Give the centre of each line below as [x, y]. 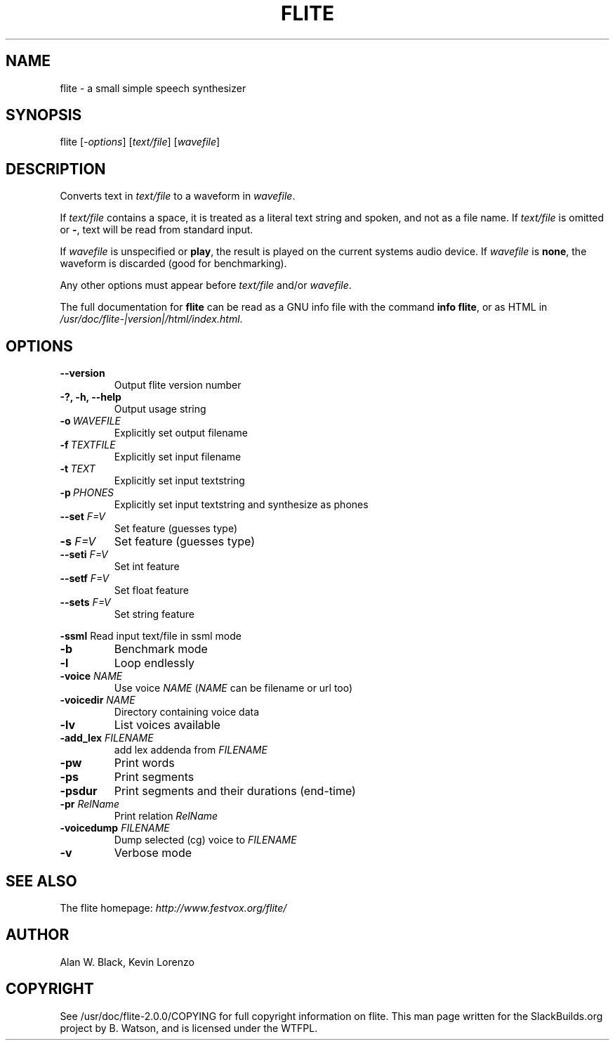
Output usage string [160, 409]
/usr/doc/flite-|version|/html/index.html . [151, 319]
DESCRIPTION [56, 169]
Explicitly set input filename [178, 457]
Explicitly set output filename [181, 433]
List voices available [167, 725]
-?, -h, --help [91, 397]
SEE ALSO [41, 881]
